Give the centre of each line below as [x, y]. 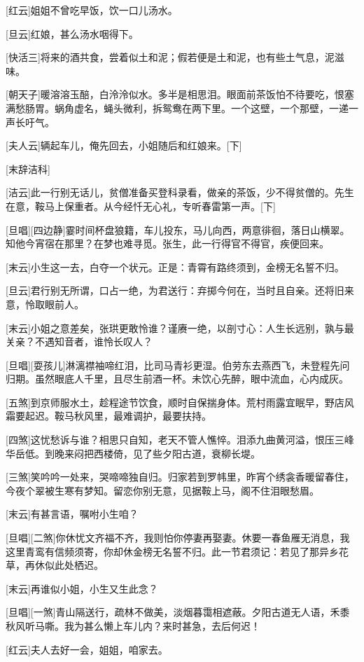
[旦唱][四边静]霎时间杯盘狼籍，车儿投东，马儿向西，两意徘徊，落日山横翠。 [178, 229]
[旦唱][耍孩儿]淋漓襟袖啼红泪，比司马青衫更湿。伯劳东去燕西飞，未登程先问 [178, 365]
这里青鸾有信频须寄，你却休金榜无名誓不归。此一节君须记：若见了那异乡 [172, 551]
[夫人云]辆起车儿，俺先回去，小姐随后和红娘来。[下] [124, 145]
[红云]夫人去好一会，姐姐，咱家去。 [87, 649]
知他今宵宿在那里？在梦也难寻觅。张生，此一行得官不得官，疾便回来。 [167, 243]
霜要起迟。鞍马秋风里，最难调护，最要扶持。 [108, 416]
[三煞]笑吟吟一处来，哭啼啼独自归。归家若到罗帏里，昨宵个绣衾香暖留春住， [180, 477]
